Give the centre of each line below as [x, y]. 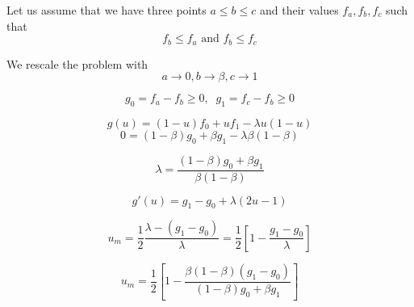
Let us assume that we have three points [107, 10]
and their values [299, 10]
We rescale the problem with [77, 63]
